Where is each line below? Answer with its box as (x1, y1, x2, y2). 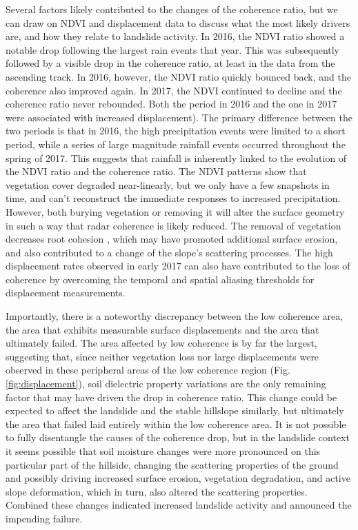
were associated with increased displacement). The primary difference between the (6, 110, 352, 124)
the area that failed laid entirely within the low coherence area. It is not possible (6, 416, 346, 431)
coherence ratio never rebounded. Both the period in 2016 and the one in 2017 (6, 96, 337, 111)
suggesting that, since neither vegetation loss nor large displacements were (6, 349, 319, 363)
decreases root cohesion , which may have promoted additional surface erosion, (6, 232, 338, 246)
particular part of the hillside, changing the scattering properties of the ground (6, 457, 339, 471)
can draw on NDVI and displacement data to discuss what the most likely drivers (6, 15, 350, 30)
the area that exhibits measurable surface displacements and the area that (6, 322, 319, 336)
